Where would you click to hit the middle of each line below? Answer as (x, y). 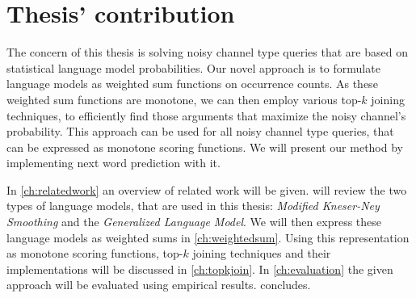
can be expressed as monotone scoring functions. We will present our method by (205, 147)
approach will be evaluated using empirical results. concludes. (159, 285)
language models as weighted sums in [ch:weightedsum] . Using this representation (208, 237)
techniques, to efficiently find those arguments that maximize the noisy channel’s (206, 115)
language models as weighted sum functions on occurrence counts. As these (192, 84)
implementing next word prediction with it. (113, 163)
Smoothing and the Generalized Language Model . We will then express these (194, 222)
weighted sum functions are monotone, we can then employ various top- (184, 99)
